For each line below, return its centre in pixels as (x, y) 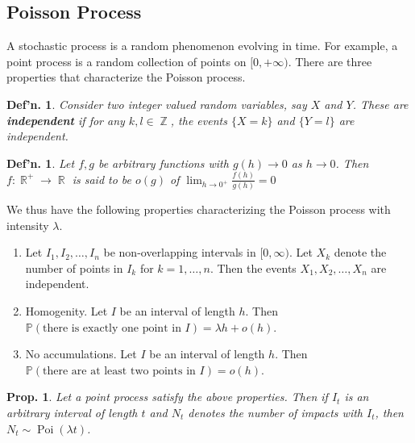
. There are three (330, 61)
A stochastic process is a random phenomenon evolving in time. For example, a (202, 46)
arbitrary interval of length (72, 412)
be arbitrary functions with (163, 163)
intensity (28, 225)
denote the (360, 252)
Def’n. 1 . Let (41, 163)
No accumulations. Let (81, 354)
